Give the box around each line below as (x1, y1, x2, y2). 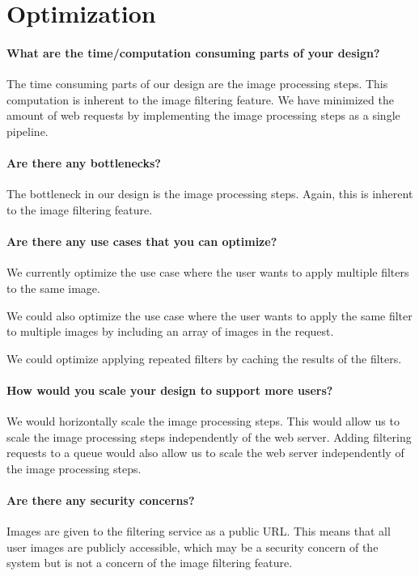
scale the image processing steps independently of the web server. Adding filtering (6, 428, 412, 445)
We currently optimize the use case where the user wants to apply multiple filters (6, 264, 409, 281)
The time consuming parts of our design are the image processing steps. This (6, 75, 388, 92)
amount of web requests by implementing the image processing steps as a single (6, 107, 400, 124)
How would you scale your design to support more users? (6, 381, 333, 398)
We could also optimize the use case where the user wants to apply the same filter (6, 307, 413, 324)
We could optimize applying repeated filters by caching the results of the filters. (6, 349, 402, 366)
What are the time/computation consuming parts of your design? (6, 44, 380, 61)
